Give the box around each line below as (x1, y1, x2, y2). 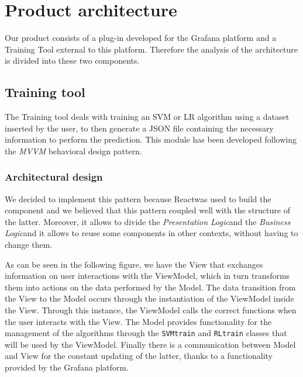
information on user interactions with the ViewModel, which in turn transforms (5, 269, 290, 282)
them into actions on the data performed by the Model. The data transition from (5, 281, 296, 293)
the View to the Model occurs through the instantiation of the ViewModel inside (5, 292, 294, 305)
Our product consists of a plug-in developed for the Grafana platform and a (5, 32, 277, 44)
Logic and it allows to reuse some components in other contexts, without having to (5, 227, 298, 239)
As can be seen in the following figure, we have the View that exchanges (5, 258, 263, 270)
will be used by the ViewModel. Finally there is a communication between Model (5, 338, 296, 350)
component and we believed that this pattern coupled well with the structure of (5, 204, 290, 216)
